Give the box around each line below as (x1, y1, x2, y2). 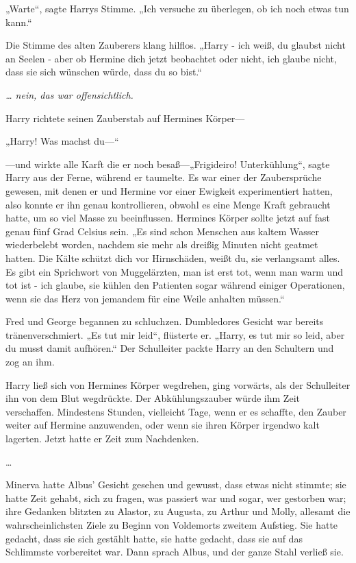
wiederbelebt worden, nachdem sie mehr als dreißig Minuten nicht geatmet (5, 237, 318, 252)
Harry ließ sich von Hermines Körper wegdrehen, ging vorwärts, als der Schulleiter (5, 377, 351, 392)
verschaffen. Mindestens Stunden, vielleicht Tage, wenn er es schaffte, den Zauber (5, 404, 346, 418)
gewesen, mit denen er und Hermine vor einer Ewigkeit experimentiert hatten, (5, 183, 333, 197)
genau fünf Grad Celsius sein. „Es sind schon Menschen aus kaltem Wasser (5, 224, 320, 238)
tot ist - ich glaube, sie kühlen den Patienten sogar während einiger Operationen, (5, 278, 345, 292)
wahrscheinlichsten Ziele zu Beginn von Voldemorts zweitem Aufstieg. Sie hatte (5, 518, 338, 531)
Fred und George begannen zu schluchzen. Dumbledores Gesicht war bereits (5, 314, 324, 328)
